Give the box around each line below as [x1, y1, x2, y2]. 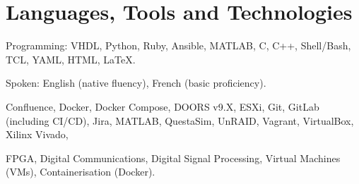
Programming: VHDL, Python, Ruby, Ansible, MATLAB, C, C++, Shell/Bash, [6, 38, 351, 53]
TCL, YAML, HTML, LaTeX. [6, 51, 136, 66]
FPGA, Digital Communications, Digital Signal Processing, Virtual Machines [6, 150, 341, 165]
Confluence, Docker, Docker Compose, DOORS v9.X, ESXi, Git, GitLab [6, 99, 319, 114]
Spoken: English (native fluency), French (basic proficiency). [6, 75, 266, 90]
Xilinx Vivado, [6, 127, 69, 142]
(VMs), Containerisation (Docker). [6, 164, 155, 179]
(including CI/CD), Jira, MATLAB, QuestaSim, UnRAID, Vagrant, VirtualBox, [6, 113, 354, 128]
